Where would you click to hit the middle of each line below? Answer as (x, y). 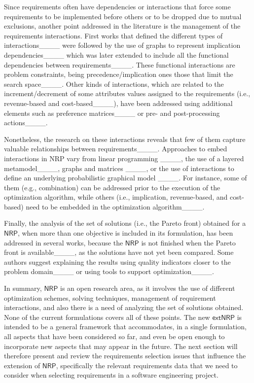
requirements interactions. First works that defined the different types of (113, 35)
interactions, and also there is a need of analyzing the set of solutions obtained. (124, 307)
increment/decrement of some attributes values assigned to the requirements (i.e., (127, 93)
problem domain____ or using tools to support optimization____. (109, 271)
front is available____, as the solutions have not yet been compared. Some (119, 252)
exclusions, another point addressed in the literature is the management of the (122, 26)
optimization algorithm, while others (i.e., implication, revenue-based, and (116, 197)
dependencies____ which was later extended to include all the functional (116, 54)
